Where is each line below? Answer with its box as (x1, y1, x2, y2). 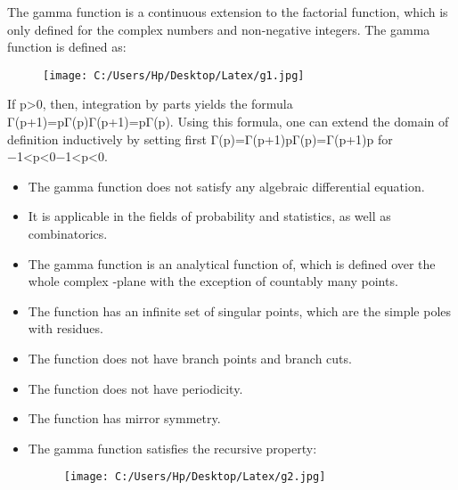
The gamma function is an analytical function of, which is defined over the (28, 254, 436, 273)
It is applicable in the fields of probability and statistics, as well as (28, 207, 391, 225)
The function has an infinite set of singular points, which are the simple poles (28, 301, 452, 320)
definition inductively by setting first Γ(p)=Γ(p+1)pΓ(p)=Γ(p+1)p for (7, 129, 393, 148)
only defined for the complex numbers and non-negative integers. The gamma (7, 20, 430, 38)
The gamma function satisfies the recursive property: (28, 438, 317, 457)
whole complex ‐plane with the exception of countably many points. (28, 272, 398, 290)
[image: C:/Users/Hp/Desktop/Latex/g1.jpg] (43, 69, 305, 82)
